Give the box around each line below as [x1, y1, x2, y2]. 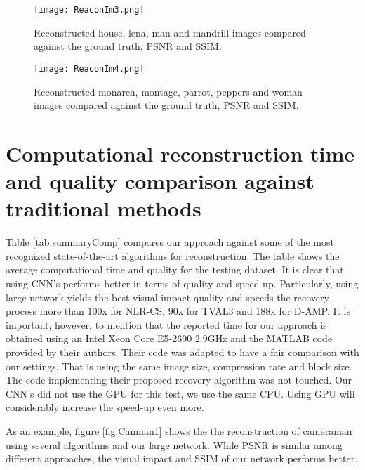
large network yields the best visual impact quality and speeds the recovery [6, 289, 329, 304]
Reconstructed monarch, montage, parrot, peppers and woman [34, 84, 303, 98]
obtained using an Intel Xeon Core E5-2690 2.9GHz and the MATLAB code [6, 331, 333, 346]
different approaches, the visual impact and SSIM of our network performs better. [6, 451, 358, 466]
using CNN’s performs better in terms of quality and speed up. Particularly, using [6, 275, 359, 290]
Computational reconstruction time [6, 138, 355, 167]
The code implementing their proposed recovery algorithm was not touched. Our [6, 372, 352, 387]
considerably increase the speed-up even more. [6, 400, 204, 414]
